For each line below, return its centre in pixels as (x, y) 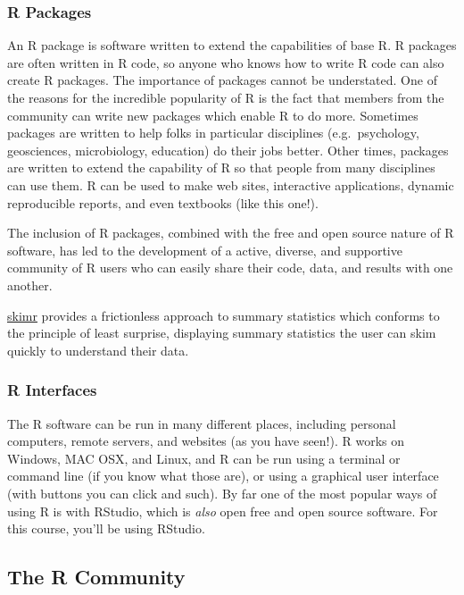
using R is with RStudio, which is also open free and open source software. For (223, 511)
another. (30, 285)
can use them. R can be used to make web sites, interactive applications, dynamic (231, 184)
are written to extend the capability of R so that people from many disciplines (221, 168)
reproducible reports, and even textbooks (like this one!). (163, 202)
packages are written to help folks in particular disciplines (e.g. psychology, (213, 133)
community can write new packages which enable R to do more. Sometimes (213, 115)
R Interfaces (52, 390)
